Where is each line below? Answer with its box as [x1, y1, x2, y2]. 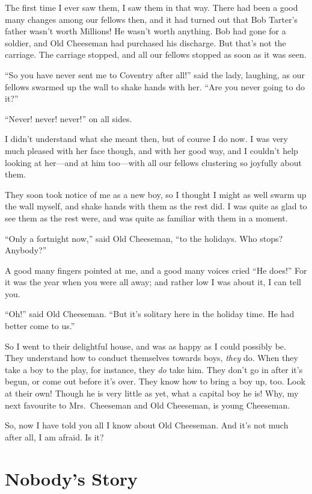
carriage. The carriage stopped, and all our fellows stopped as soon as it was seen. [5, 48, 307, 61]
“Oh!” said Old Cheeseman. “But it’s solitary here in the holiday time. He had [5, 307, 295, 320]
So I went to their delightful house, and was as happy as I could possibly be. [5, 339, 286, 352]
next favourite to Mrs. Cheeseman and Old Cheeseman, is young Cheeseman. [5, 398, 290, 411]
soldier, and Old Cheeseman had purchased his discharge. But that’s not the [5, 36, 286, 49]
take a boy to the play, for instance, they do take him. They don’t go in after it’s [5, 363, 303, 375]
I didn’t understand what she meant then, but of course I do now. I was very [5, 132, 288, 145]
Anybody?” [5, 244, 47, 256]
